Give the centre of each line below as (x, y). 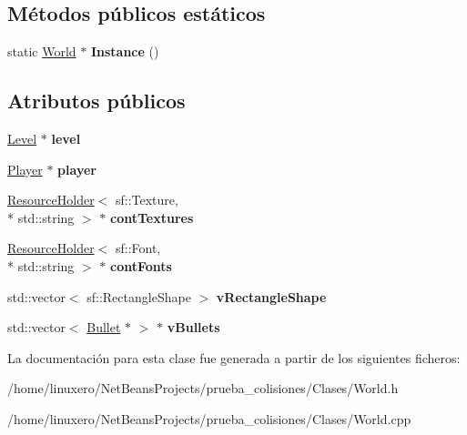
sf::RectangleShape (139, 296)
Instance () (125, 51)
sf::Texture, (147, 200)
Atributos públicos (96, 101)
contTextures (152, 217)
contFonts (141, 265)
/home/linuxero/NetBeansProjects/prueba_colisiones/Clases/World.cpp (209, 418)
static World (42, 51)
